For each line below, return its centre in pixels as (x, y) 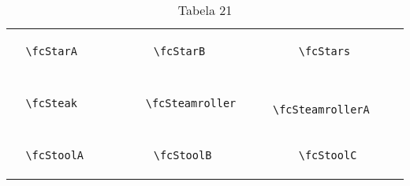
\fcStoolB (183, 155)
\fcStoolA (55, 155)
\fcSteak (51, 103)
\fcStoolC (328, 155)
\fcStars (324, 51)
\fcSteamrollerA (321, 110)
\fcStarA (51, 51)
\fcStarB (179, 51)
